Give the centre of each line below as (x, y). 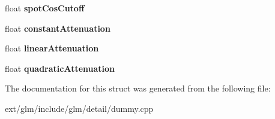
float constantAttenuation (58, 28)
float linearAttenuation (52, 48)
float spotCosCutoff (45, 8)
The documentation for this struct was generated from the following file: (138, 88)
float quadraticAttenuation (60, 68)
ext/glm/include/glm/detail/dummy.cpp (79, 108)
